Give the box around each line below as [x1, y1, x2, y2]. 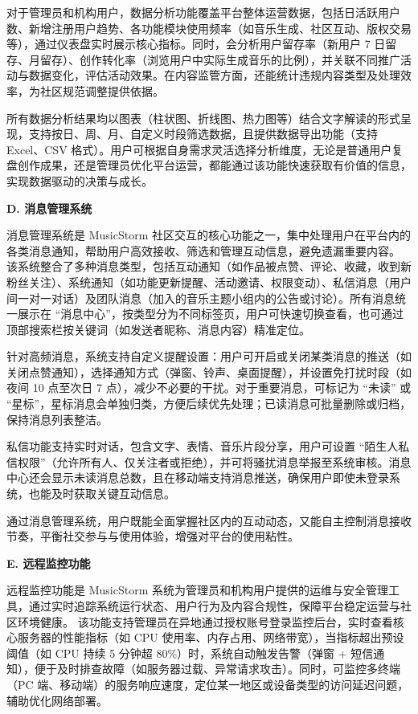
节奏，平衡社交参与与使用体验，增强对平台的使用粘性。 [6, 528, 299, 545]
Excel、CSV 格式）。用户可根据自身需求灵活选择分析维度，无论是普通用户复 [6, 141, 404, 157]
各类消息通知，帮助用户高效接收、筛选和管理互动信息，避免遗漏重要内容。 [6, 242, 400, 259]
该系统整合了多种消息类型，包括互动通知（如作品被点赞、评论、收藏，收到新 [6, 258, 412, 275]
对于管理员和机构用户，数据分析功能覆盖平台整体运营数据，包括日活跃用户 [6, 4, 400, 20]
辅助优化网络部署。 [6, 692, 108, 708]
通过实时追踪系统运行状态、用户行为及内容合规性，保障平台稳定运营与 [28, 598, 400, 614]
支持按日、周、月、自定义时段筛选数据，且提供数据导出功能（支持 [28, 125, 378, 142]
